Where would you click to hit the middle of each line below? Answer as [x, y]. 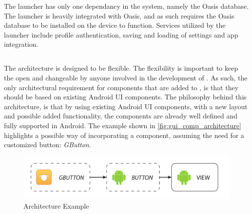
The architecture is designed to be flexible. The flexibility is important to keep [121, 68]
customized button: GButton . [48, 145]
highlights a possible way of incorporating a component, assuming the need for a [124, 135]
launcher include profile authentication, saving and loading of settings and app [121, 34]
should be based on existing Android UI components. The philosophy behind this [125, 97]
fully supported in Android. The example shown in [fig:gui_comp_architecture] [123, 125]
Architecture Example [56, 206]
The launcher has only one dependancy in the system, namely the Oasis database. [126, 6]
